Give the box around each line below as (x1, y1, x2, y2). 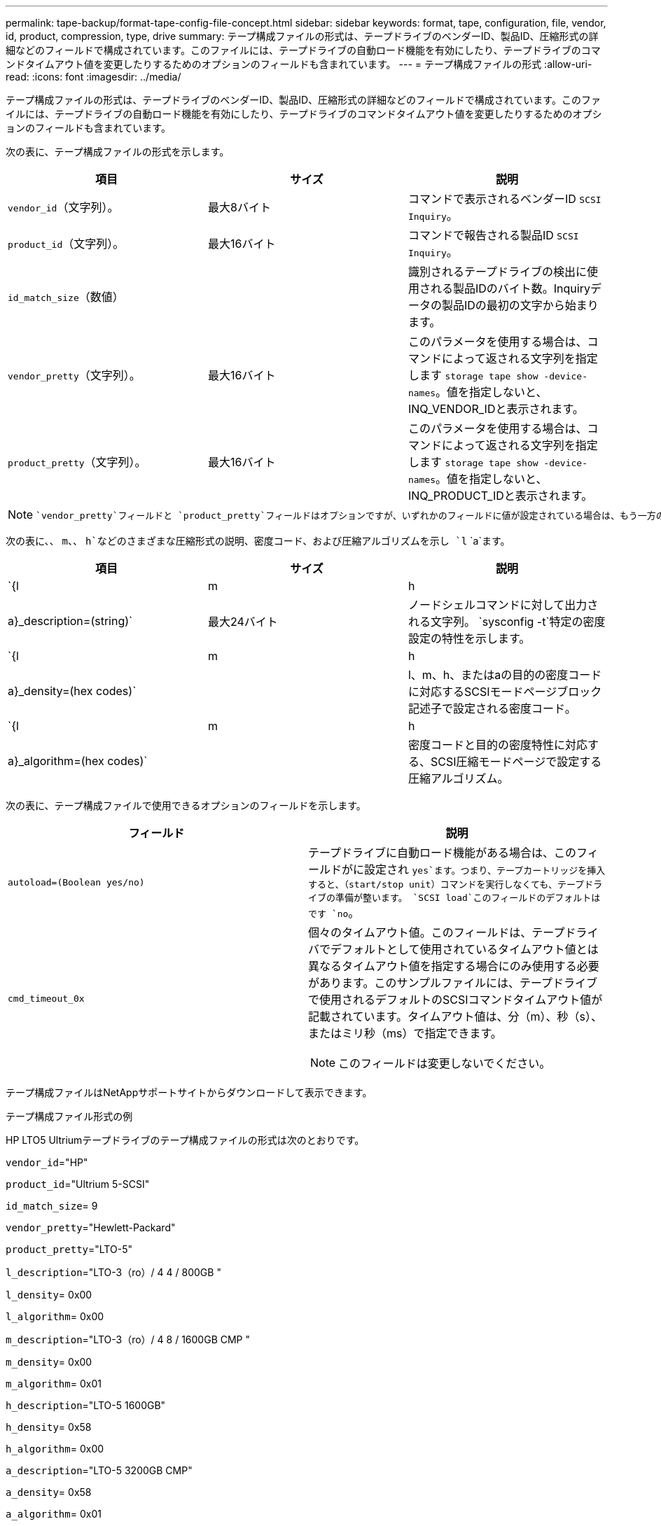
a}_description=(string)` (8, 614, 133, 628)
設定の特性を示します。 (408, 631, 531, 645)
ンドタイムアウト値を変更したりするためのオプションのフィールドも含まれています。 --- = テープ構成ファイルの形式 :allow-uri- (6, 58, 592, 70)
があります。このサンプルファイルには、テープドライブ (308, 976, 597, 990)
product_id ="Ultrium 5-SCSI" (6, 1178, 150, 1190)
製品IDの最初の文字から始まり (441, 298, 599, 312)
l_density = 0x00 (6, 1289, 92, 1301)
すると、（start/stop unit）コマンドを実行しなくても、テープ (308, 879, 585, 890)
